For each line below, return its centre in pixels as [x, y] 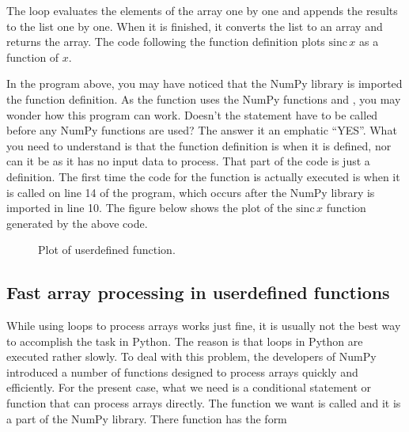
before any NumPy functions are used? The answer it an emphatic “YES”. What [202, 130]
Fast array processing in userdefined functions [198, 292]
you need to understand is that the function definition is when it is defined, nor [199, 145]
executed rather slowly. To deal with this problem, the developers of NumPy [191, 356]
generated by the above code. [77, 223]
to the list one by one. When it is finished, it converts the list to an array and [195, 26]
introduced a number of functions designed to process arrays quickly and [182, 371]
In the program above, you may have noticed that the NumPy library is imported [204, 83]
